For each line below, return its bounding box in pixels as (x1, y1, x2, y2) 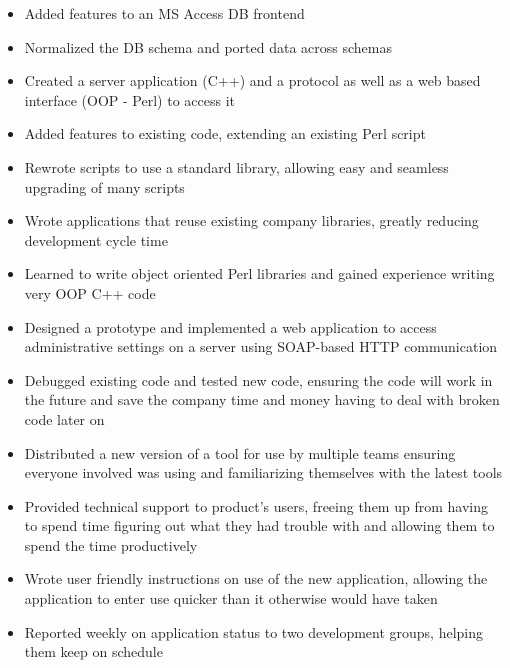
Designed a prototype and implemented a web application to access (24, 316, 437, 337)
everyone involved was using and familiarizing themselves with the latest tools (24, 462, 503, 483)
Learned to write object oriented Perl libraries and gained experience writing (24, 263, 495, 284)
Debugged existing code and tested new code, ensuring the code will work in (24, 369, 493, 390)
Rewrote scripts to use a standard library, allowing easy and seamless (24, 156, 449, 177)
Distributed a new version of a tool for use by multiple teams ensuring (24, 442, 456, 463)
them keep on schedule (24, 641, 163, 662)
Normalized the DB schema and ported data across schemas (24, 36, 392, 57)
